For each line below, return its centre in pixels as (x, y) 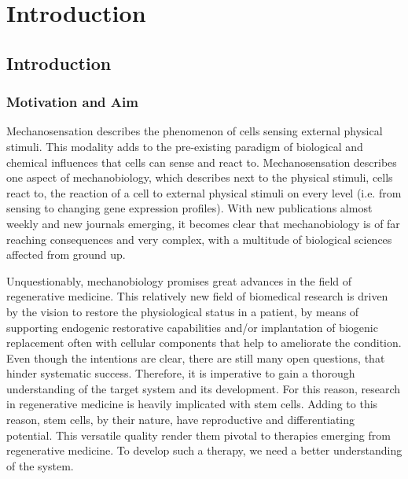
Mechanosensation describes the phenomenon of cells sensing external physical (195, 131)
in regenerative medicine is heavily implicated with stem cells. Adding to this (192, 404)
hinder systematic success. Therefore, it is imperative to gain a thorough (181, 373)
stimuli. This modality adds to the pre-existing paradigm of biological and (185, 146)
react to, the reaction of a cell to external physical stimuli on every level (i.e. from (204, 192)
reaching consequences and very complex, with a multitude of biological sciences (199, 239)
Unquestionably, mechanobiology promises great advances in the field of (179, 280)
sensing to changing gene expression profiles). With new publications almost (189, 208)
